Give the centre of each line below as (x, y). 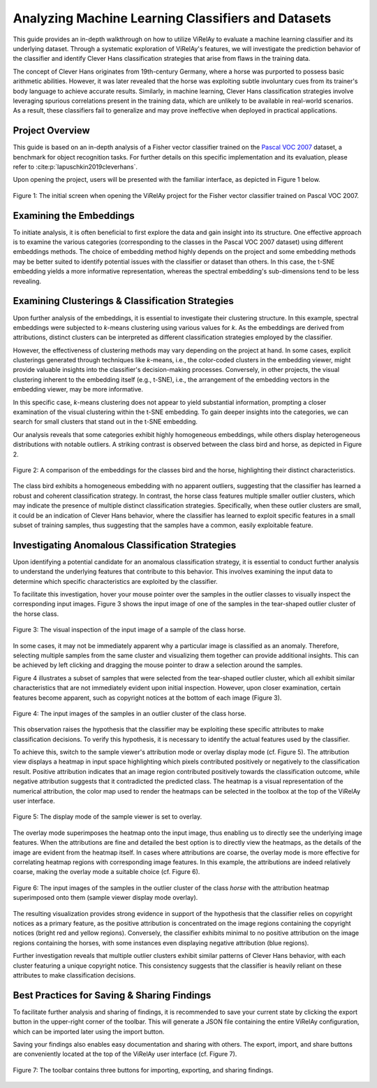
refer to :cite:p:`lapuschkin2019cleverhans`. (75, 166)
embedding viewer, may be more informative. (78, 389)
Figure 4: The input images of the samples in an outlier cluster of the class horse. (130, 713)
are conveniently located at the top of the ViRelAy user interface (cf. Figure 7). (125, 1054)
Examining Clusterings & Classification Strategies (123, 301)
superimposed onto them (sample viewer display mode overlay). (105, 898)
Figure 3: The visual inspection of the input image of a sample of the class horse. (129, 630)
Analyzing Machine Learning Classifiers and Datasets (172, 18)
